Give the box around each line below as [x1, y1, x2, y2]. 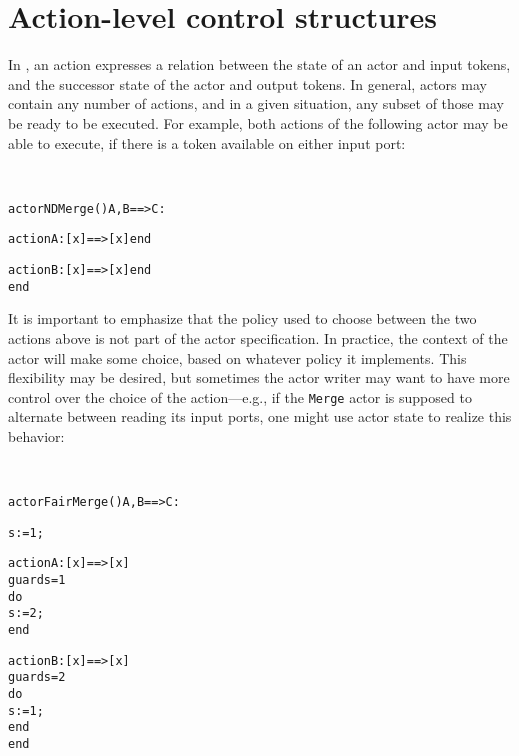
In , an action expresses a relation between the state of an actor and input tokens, [8, 54, 511, 75]
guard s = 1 [8, 573, 66, 588]
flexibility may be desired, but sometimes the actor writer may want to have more [8, 367, 510, 388]
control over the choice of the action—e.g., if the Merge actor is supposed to [8, 386, 472, 407]
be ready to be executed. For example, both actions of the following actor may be [8, 112, 508, 133]
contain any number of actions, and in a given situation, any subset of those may [8, 93, 504, 114]
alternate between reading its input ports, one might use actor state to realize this [8, 406, 512, 427]
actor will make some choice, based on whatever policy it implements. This [8, 347, 467, 368]
